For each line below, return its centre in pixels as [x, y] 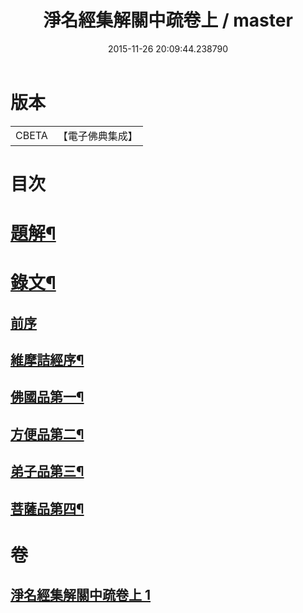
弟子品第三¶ [47, 471]
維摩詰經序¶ [47, 360]
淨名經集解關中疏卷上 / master [168, 20]
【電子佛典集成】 [97, 136]
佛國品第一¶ [47, 397]
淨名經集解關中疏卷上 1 [81, 595]
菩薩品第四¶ [47, 508]
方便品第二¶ [47, 434]
